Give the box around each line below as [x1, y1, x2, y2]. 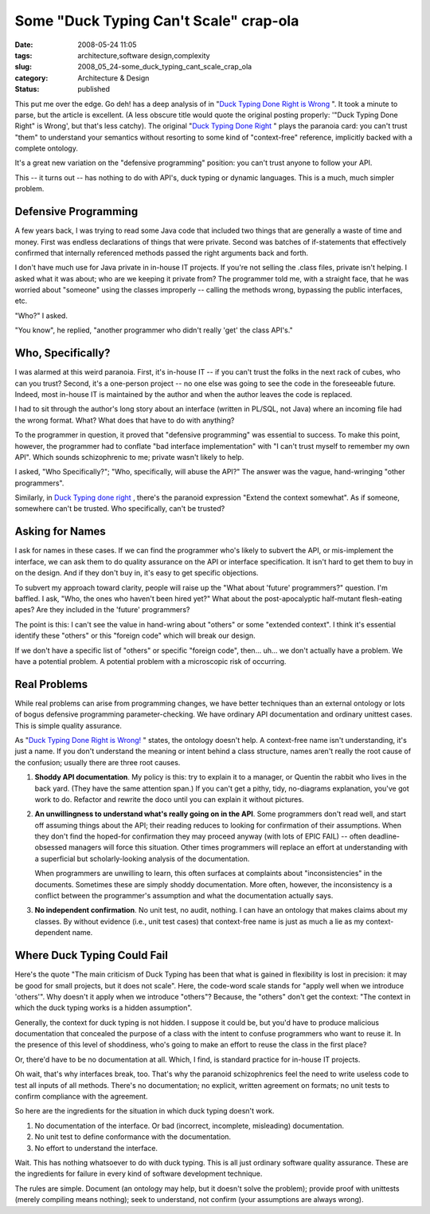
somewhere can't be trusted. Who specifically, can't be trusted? [14, 504, 225, 513]
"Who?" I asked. [14, 311, 68, 320]
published [77, 84, 111, 94]
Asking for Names [14, 524, 107, 538]
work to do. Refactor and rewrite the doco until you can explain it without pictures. [34, 794, 304, 804]
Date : [14, 40, 33, 49]
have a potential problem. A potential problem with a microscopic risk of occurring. [14, 656, 287, 666]
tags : [14, 50, 33, 60]
